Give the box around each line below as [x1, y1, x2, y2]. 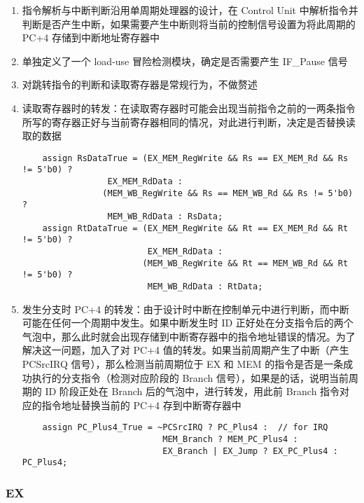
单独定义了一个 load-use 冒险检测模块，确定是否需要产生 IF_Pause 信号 [22, 53, 348, 68]
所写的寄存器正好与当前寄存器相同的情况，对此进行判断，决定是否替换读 [22, 114, 356, 129]
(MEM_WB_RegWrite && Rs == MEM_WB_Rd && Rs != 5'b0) [102, 188, 353, 198]
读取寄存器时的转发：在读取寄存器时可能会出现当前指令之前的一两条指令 [22, 100, 356, 115]
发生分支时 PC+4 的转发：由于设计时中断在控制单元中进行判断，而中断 [22, 301, 349, 316]
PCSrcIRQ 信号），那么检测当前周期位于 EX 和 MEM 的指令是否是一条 [22, 357, 344, 371]
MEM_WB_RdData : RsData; [107, 212, 223, 222]
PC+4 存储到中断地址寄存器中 [22, 30, 160, 45]
